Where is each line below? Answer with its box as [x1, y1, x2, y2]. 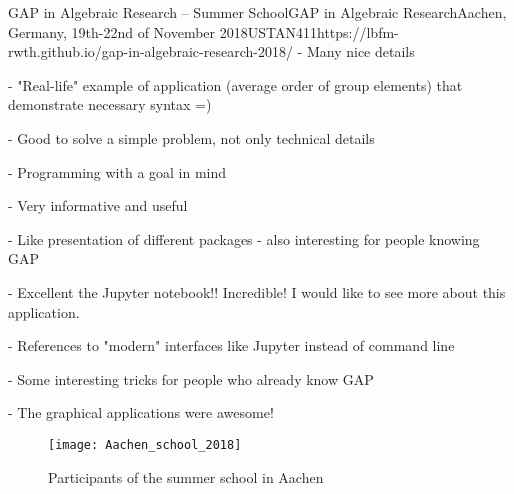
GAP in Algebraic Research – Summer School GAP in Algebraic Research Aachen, [8, 2, 507, 22]
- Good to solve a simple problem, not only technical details [8, 127, 375, 148]
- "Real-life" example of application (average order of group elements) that [8, 74, 463, 95]
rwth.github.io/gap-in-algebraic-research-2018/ [8, 41, 293, 62]
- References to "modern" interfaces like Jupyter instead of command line [8, 335, 455, 356]
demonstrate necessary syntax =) [8, 94, 212, 115]
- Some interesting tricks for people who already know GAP [8, 368, 374, 389]
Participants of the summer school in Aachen [48, 466, 324, 487]
